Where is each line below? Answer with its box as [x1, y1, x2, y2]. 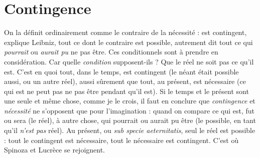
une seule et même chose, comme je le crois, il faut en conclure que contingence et [4, 95, 255, 106]
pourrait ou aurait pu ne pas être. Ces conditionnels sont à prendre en [4, 46, 218, 57]
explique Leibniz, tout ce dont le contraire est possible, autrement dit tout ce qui [4, 36, 253, 47]
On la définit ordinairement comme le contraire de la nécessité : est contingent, [4, 27, 247, 37]
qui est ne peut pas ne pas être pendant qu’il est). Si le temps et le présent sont [4, 85, 249, 96]
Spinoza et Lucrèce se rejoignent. [4, 144, 105, 155]
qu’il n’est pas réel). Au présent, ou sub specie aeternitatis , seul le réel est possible [4, 125, 255, 135]
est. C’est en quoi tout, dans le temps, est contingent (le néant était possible [4, 66, 239, 76]
